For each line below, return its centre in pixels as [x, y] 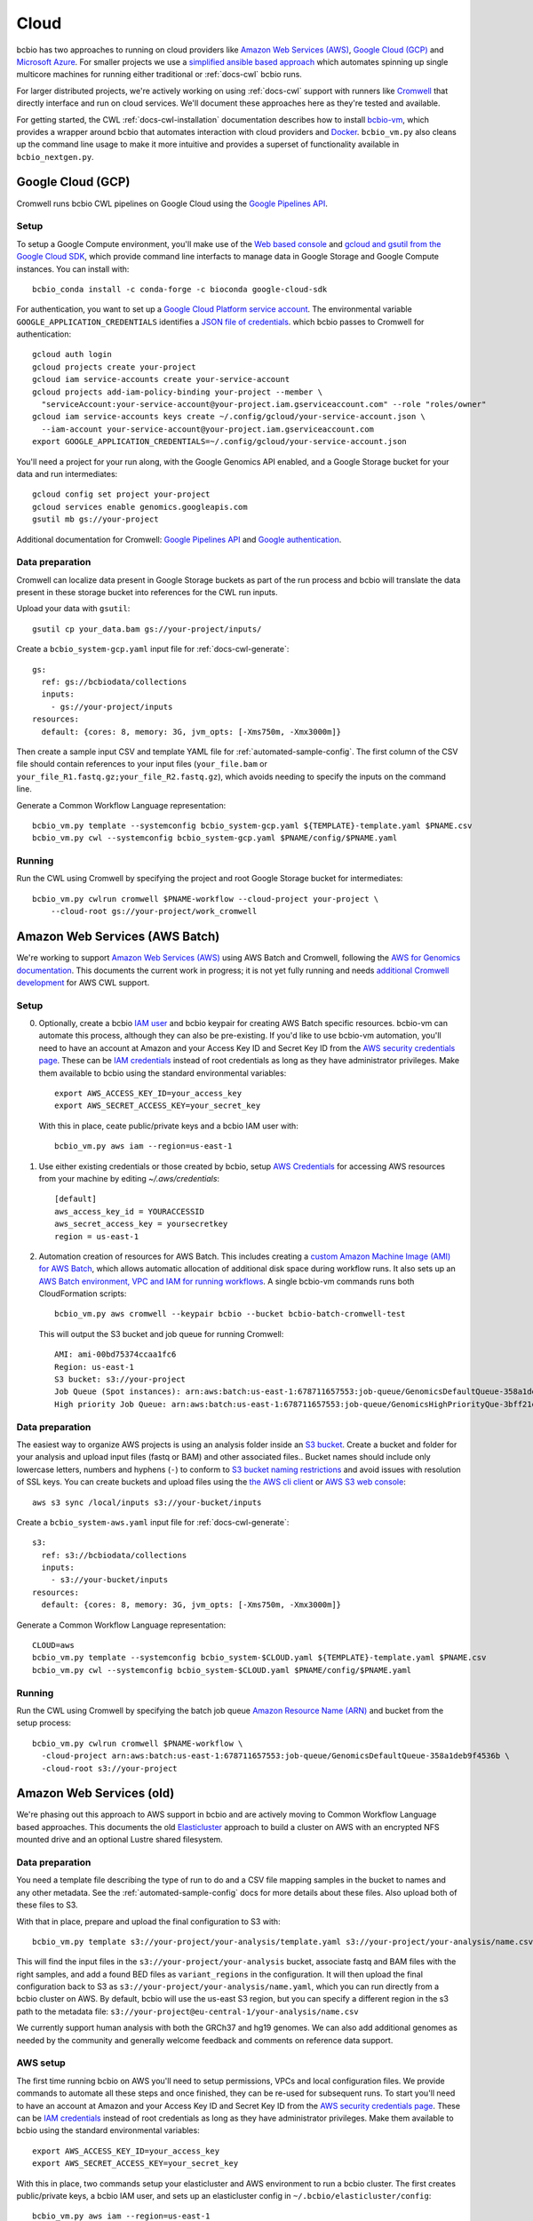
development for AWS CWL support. [83, 983]
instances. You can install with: [73, 269]
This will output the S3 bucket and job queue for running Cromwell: [161, 1333]
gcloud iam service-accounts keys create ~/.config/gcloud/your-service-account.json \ [229, 417]
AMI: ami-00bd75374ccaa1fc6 [115, 1354]
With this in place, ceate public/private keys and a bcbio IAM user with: [169, 1126]
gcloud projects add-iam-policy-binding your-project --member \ [178, 392]
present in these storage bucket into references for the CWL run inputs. [147, 593]
